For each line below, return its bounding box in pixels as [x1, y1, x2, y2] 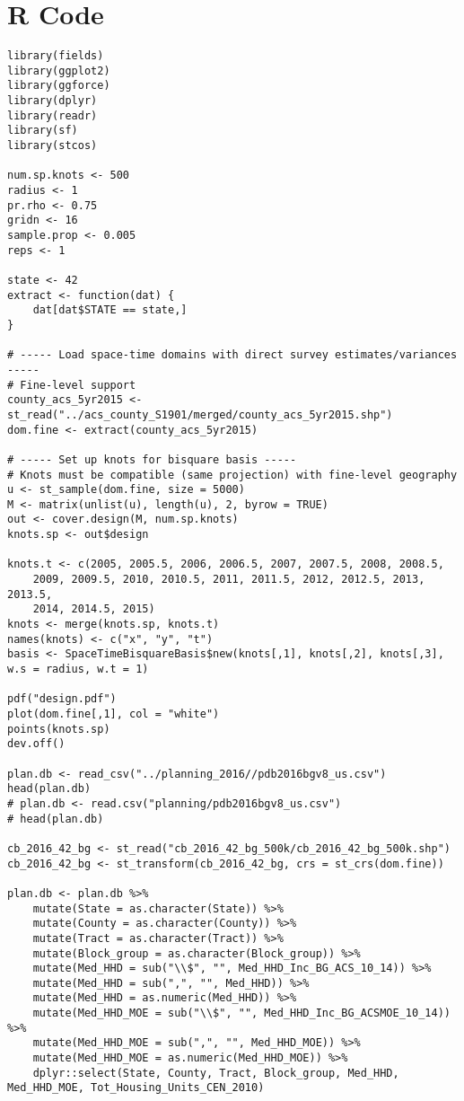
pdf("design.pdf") [7, 692, 117, 706]
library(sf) [7, 124, 78, 137]
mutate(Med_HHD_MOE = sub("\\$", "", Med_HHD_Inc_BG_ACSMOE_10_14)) [32, 1007, 451, 1020]
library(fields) [7, 49, 104, 63]
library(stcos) [7, 139, 98, 153]
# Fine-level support [7, 378, 136, 392]
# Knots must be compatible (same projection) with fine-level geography [7, 468, 458, 481]
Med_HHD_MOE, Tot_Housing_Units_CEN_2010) [7, 1081, 265, 1095]
